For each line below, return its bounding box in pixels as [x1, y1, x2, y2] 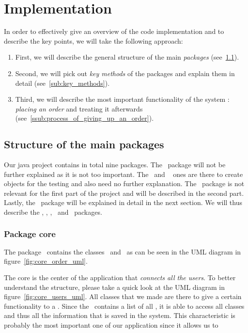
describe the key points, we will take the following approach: [4, 35, 183, 46]
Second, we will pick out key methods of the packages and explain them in [15, 68, 235, 78]
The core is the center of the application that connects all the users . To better [4, 272, 236, 283]
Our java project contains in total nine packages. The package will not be [4, 159, 226, 170]
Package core [4, 227, 56, 239]
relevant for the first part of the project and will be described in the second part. [4, 188, 244, 198]
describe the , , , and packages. [4, 207, 102, 217]
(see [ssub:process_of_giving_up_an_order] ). [15, 113, 154, 123]
